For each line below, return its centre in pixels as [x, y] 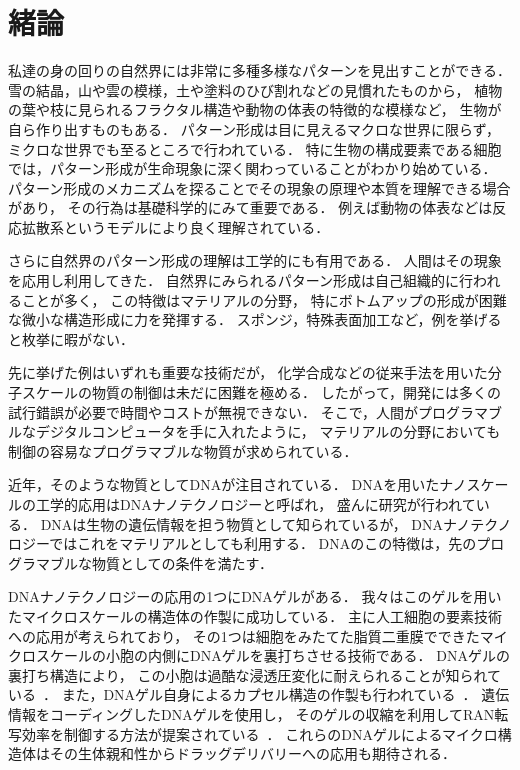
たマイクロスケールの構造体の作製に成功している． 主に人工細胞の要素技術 [255, 615]
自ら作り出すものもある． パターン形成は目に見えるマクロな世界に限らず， [254, 128]
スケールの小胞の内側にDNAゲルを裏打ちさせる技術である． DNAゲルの [272, 655]
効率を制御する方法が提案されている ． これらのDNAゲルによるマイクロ [259, 733]
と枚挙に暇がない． [71, 338]
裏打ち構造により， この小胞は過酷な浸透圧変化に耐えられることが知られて [254, 674]
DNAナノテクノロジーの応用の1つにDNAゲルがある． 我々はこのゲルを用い [255, 596]
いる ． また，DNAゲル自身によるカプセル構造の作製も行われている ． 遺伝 [259, 694]
